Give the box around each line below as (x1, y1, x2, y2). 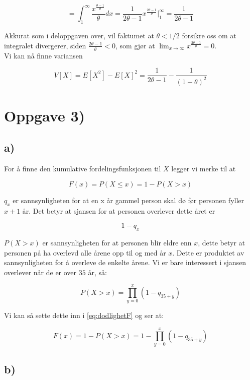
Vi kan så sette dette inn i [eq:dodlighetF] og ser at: (4, 310, 164, 321)
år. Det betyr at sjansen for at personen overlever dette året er (22, 205, 215, 216)
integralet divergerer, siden (4, 40, 86, 50)
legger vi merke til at (171, 163, 236, 174)
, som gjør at (115, 40, 155, 50)
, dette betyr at (198, 237, 245, 247)
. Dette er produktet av (172, 247, 244, 258)
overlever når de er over (4, 267, 77, 277)
